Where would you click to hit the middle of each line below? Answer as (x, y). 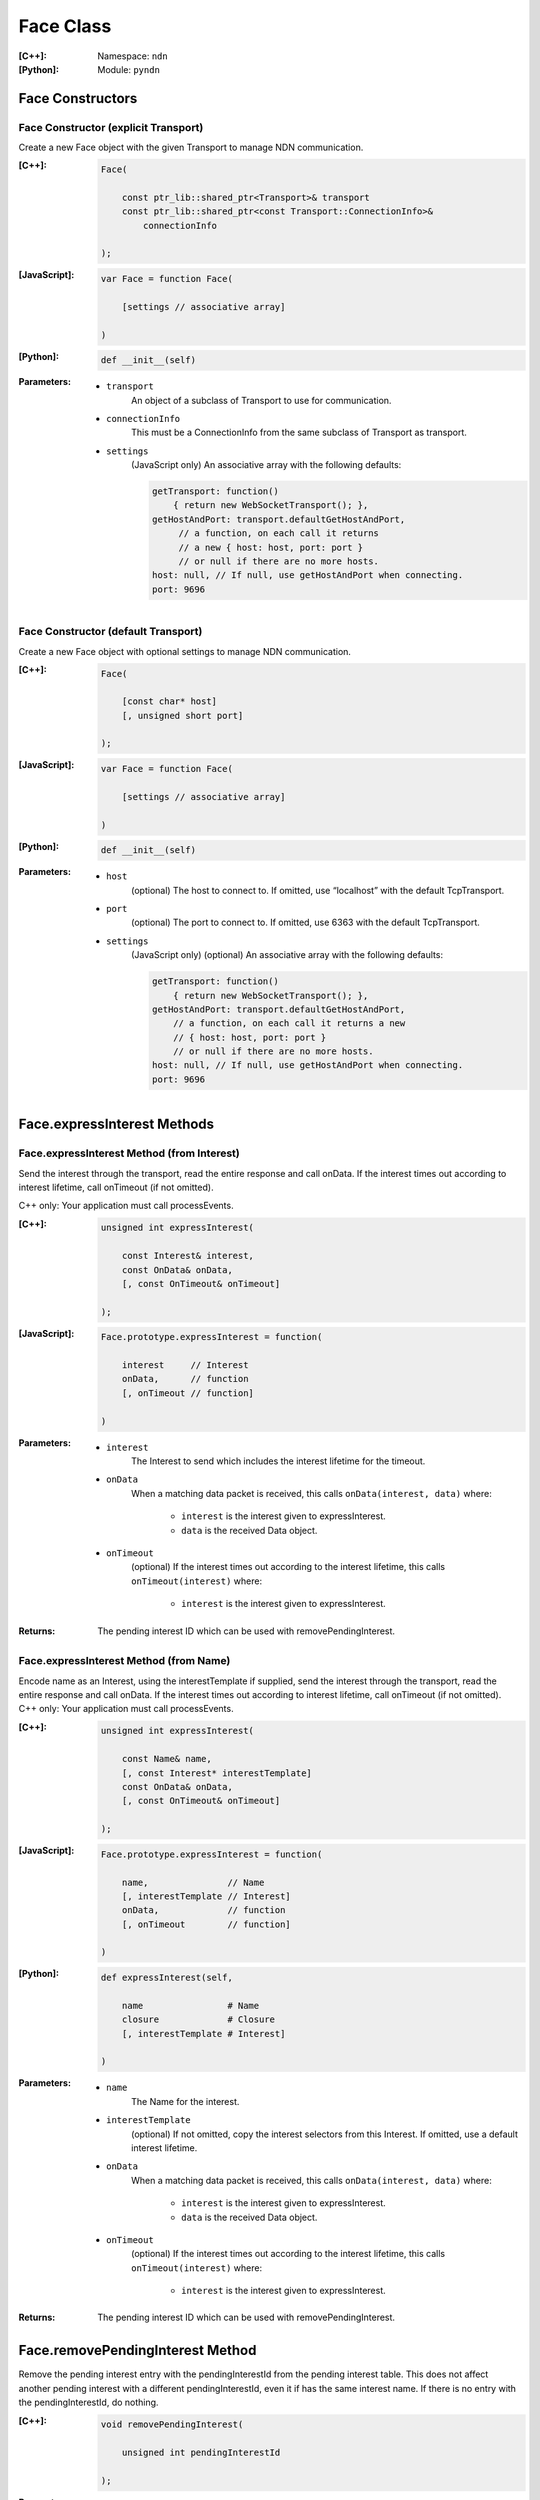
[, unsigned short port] (182, 715)
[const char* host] (169, 701)
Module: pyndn (128, 69)
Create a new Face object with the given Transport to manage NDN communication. (191, 147)
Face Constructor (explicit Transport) (111, 127)
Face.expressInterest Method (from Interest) (129, 1153)
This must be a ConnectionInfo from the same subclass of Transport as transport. (299, 432)
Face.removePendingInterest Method (137, 2350)
